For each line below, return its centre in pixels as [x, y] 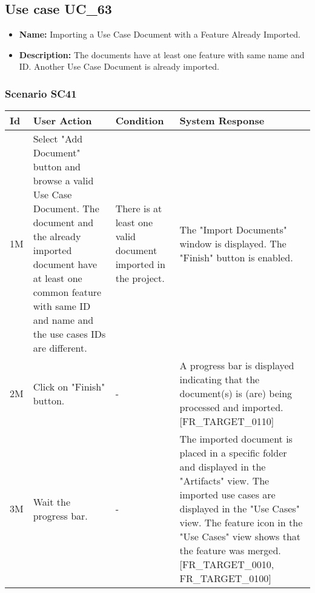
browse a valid [63, 181]
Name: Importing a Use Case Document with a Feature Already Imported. [160, 34]
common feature [67, 292]
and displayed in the [223, 467]
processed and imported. [231, 407]
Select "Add [58, 139]
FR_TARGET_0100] [225, 578]
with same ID [62, 306]
